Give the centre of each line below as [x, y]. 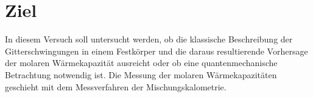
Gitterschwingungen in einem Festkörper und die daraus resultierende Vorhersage [156, 51]
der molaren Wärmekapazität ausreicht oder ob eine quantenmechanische [141, 63]
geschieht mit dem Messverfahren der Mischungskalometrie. [116, 86]
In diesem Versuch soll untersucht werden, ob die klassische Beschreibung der [149, 39]
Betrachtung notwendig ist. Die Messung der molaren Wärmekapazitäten [141, 74]
